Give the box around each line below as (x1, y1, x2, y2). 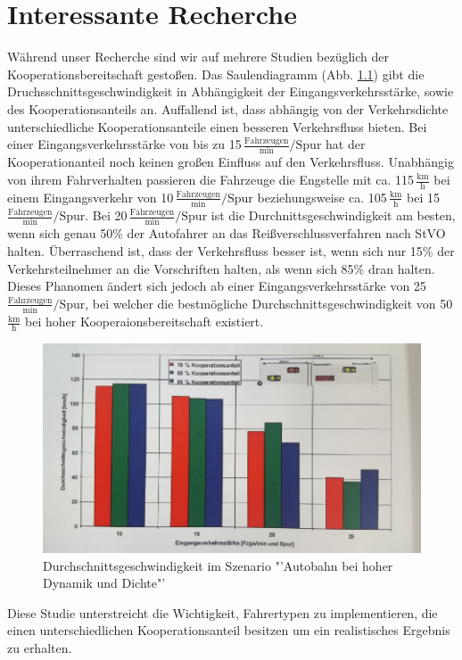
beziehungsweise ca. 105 (257, 187, 387, 206)
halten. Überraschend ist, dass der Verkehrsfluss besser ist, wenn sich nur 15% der (7, 242, 455, 260)
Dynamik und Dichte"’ (43, 573, 166, 592)
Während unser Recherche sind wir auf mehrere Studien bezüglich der (7, 47, 390, 66)
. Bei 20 (85, 206, 128, 225)
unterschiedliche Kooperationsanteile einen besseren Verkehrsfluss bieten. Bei (7, 117, 427, 136)
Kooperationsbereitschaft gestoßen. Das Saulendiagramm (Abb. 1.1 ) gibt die (7, 64, 425, 83)
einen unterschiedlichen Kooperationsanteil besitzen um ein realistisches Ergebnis (7, 621, 450, 639)
